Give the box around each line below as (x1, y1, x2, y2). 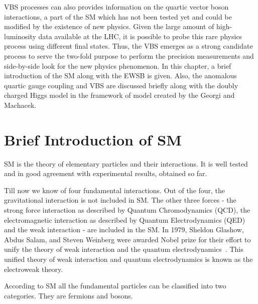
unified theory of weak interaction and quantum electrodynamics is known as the (4, 254, 253, 264)
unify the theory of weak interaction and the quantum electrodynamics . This (4, 244, 243, 254)
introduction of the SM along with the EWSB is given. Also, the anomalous (4, 70, 237, 81)
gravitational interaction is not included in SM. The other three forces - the (4, 195, 236, 205)
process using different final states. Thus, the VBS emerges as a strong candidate (4, 41, 253, 51)
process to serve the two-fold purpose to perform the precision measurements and (4, 50, 254, 61)
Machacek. (4, 99, 37, 110)
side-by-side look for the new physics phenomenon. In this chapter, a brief (4, 60, 231, 71)
